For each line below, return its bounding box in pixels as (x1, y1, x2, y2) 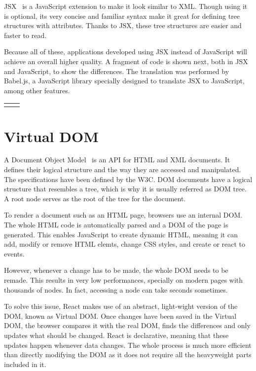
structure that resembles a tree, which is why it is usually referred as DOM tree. (4, 184, 247, 194)
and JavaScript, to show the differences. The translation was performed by (4, 66, 229, 76)
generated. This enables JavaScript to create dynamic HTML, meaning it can (4, 229, 238, 239)
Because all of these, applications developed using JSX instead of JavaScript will (4, 46, 247, 57)
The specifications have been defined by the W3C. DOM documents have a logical (4, 174, 253, 184)
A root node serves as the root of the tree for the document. (4, 193, 186, 203)
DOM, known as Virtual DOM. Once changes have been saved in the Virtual (4, 310, 237, 321)
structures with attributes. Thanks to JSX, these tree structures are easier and (4, 20, 242, 31)
